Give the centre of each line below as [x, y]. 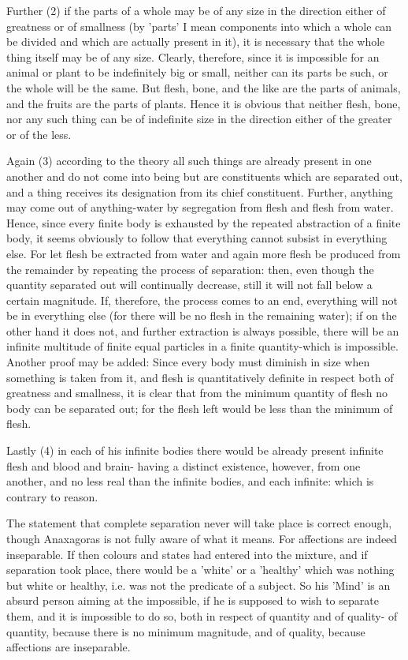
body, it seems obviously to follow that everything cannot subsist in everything [197, 238]
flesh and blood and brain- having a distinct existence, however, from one [184, 465]
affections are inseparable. [69, 647]
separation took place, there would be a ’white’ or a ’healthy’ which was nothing [200, 570]
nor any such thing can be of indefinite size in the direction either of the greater [199, 119]
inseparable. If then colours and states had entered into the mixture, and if [187, 554]
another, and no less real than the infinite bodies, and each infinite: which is [190, 481]
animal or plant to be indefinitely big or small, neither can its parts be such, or [197, 72]
